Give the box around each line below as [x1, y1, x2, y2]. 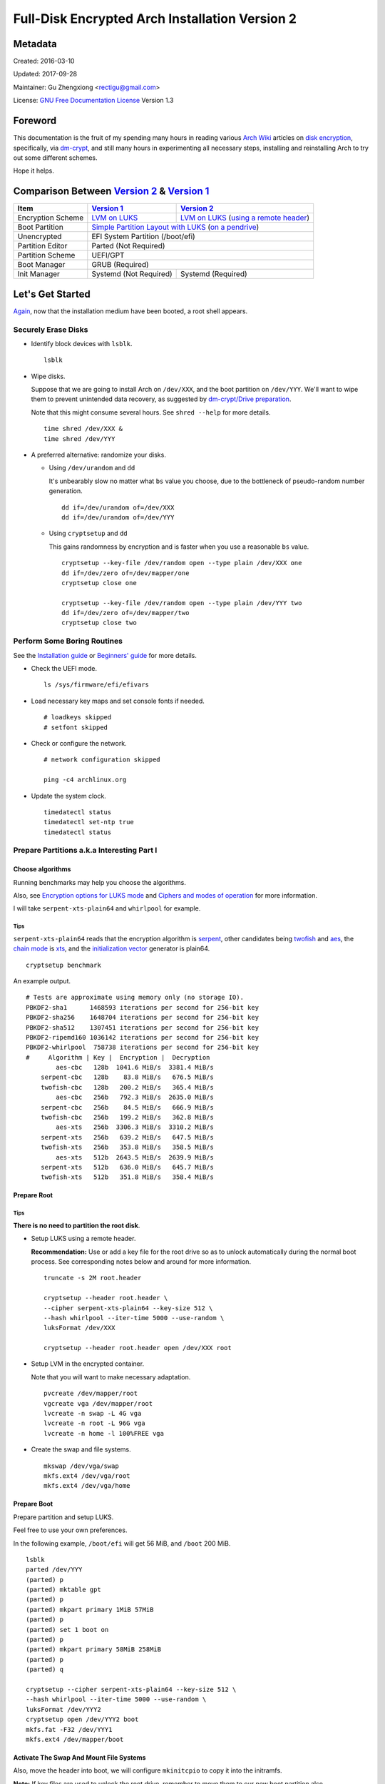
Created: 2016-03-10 [13, 57, 75, 66]
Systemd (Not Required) [91, 269, 173, 279]
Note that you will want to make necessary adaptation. [31, 1372, 191, 1381]
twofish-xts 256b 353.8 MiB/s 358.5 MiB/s [40, 1143, 214, 1152]
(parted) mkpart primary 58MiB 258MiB [26, 1646, 162, 1653]
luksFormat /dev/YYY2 [26, 1706, 101, 1713]
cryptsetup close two [61, 619, 137, 627]
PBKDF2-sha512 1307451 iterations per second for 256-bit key [26, 1023, 260, 1031]
